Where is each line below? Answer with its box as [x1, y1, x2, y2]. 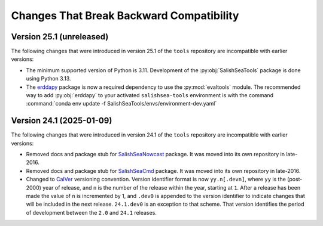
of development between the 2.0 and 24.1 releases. [26, 209, 157, 216]
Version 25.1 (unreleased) [11, 32, 109, 42]
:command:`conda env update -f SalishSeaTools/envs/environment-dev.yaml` [26, 100, 217, 107]
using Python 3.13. [26, 75, 71, 82]
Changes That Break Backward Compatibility [11, 9, 239, 22]
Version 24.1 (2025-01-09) [11, 116, 112, 126]
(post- [287, 176, 303, 183]
